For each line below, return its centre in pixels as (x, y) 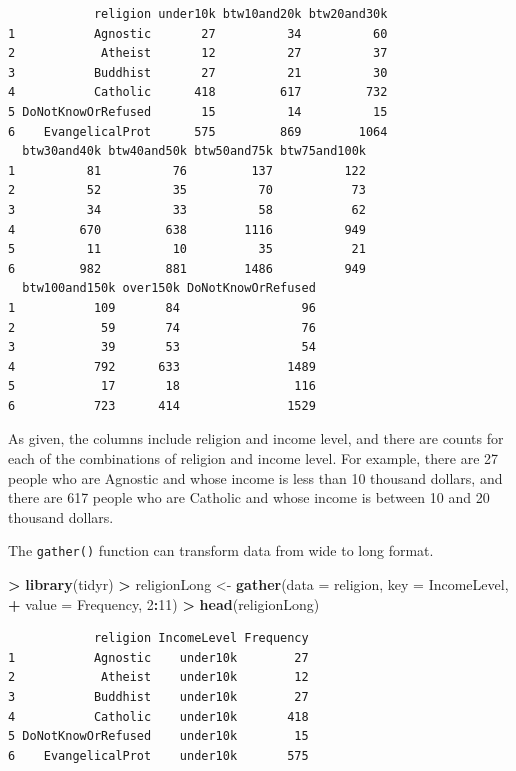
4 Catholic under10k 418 (158, 716)
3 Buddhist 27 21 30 (198, 72)
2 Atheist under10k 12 (158, 677)
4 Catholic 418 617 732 (198, 92)
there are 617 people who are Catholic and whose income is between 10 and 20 (249, 497)
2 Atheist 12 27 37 (198, 53)
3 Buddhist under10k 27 (158, 697)
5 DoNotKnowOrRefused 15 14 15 (198, 111)
